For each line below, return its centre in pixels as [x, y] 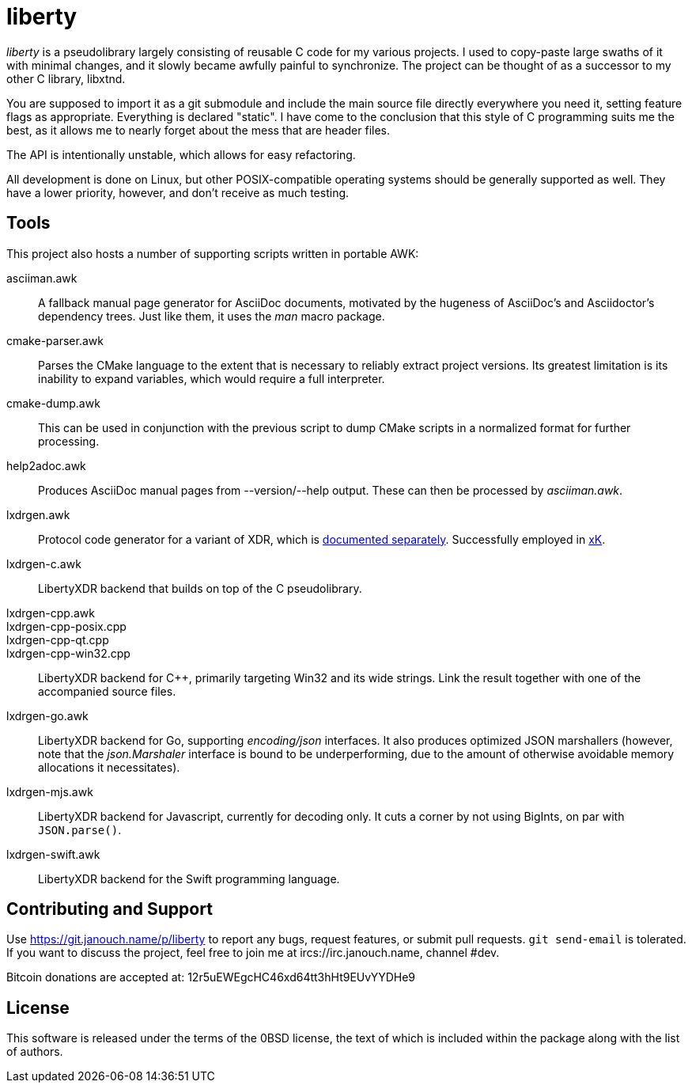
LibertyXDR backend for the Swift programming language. [189, 878]
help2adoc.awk [46, 465]
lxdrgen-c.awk [44, 563]
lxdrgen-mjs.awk [50, 791]
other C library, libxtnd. [66, 78]
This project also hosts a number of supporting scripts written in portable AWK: [213, 253]
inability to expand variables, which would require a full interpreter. [212, 378]
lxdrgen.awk [38, 514]
